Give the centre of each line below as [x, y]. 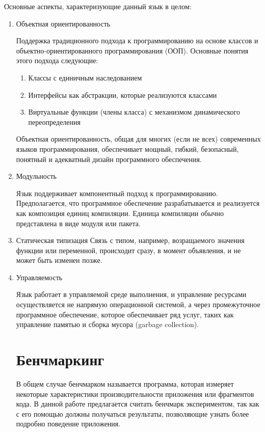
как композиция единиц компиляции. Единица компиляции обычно [120, 213]
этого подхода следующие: [57, 60]
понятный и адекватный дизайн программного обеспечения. [109, 159]
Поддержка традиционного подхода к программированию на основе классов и [137, 40]
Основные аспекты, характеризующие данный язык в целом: [98, 6]
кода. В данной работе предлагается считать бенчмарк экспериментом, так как [138, 404]
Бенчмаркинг [60, 359]
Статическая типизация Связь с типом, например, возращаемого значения [130, 240]
